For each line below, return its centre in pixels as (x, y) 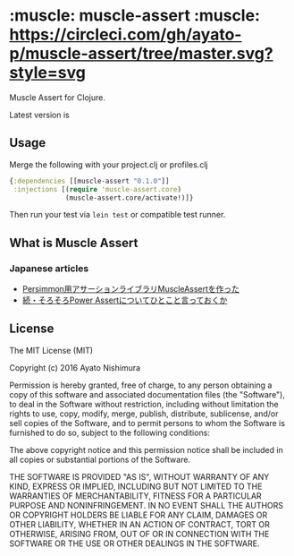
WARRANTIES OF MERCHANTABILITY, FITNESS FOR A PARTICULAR (135, 496)
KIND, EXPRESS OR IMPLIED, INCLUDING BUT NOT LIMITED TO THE (136, 486)
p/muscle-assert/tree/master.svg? (142, 54)
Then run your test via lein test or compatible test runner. (118, 215)
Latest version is (39, 115)
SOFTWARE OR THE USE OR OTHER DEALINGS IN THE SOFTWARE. (134, 543)
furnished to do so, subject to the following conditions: (109, 432)
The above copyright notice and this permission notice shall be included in (146, 449)
